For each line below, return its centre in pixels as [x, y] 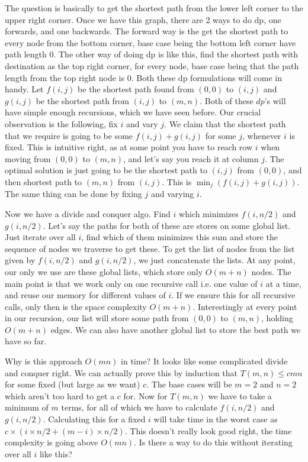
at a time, [283, 283]
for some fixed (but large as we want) [73, 384]
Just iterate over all [40, 237]
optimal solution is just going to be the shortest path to [106, 170]
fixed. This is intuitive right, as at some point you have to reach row [129, 147]
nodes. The [271, 271]
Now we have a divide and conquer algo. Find [88, 213]
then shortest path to [44, 181]
